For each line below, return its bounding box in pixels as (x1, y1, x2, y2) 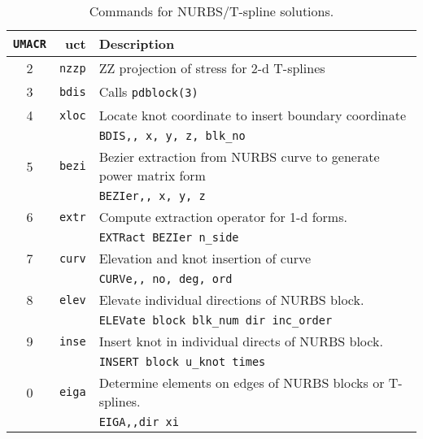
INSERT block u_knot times (98, 355, 266, 368)
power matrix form (98, 166, 206, 185)
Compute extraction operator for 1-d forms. (98, 207, 347, 226)
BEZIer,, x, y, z (98, 189, 206, 202)
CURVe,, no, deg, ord (98, 272, 233, 285)
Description (98, 34, 175, 53)
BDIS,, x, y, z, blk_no (98, 129, 246, 142)
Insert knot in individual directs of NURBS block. (98, 332, 383, 350)
